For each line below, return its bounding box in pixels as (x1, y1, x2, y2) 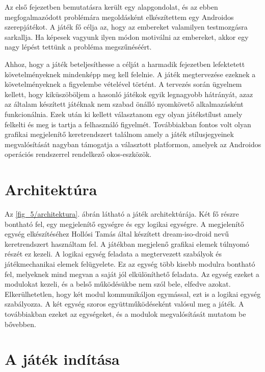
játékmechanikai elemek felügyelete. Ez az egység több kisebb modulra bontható (5, 259, 255, 269)
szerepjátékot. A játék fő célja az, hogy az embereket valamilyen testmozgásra (5, 21, 248, 32)
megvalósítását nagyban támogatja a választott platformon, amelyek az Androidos (5, 138, 261, 149)
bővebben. (5, 318, 36, 329)
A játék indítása (5, 348, 120, 369)
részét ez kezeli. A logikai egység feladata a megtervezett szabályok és (5, 248, 222, 259)
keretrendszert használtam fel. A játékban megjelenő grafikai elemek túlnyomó (5, 238, 249, 249)
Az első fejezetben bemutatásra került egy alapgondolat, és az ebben (5, 2, 218, 12)
